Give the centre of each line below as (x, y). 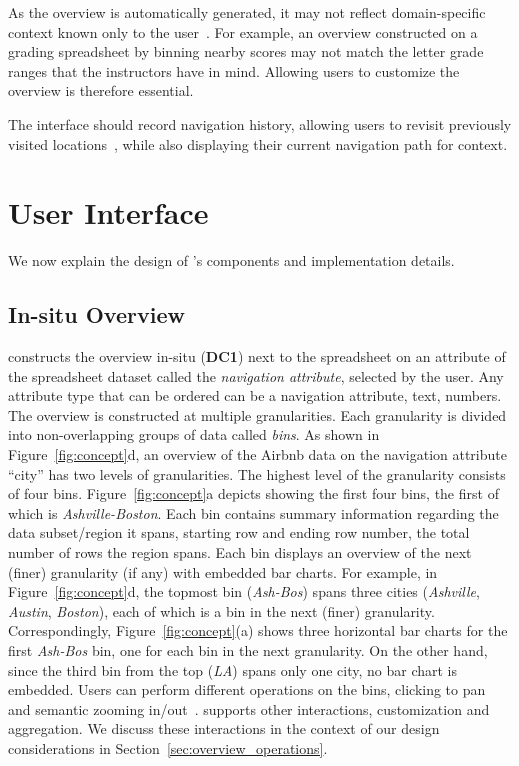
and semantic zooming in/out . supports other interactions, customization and (249, 708)
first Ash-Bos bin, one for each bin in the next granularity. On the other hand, (248, 649)
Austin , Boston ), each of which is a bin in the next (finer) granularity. (221, 610)
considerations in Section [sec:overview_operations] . (168, 747)
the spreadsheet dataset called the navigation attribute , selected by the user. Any (256, 375)
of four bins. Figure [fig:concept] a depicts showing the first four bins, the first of (253, 493)
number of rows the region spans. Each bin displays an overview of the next (240, 552)
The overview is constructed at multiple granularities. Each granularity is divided (257, 414)
